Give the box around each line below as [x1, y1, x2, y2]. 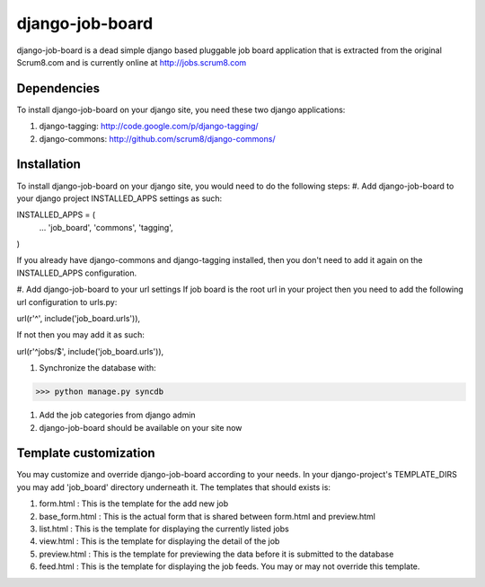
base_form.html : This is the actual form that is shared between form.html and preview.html [39, 511, 376, 521]
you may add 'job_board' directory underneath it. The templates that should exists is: [16, 481, 331, 493]
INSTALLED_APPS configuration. [16, 267, 137, 278]
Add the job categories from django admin [39, 409, 197, 421]
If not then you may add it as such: [16, 329, 145, 340]
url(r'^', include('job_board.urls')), [16, 313, 141, 324]
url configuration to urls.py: [16, 296, 118, 307]
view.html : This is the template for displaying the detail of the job [39, 536, 280, 547]
